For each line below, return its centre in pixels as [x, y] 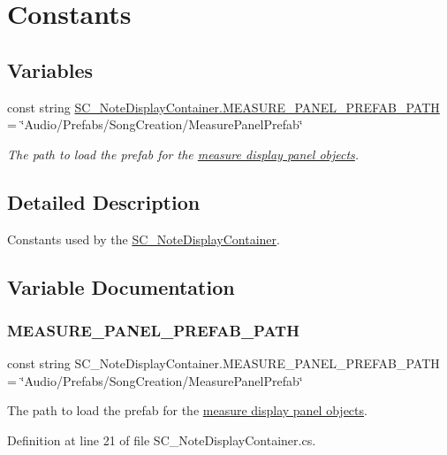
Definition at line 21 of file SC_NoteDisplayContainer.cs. [162, 440]
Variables [50, 69]
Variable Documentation [121, 286]
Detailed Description [104, 201]
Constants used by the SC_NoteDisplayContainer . [144, 239]
